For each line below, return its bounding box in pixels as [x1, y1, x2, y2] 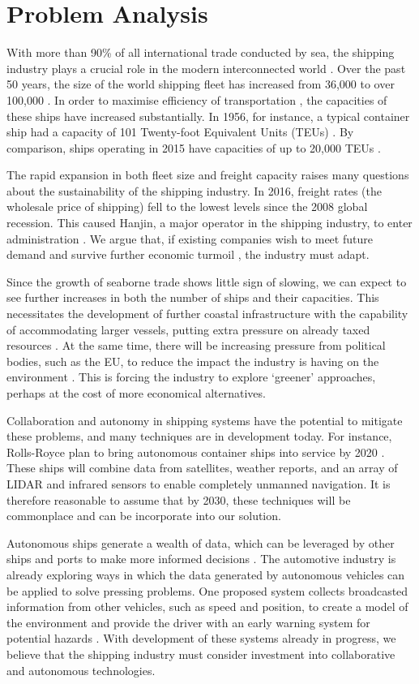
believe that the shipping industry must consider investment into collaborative [6, 645, 395, 662]
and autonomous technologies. [6, 661, 156, 678]
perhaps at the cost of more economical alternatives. [6, 385, 266, 401]
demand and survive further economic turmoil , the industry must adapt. [6, 246, 370, 263]
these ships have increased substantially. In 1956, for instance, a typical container [6, 107, 410, 124]
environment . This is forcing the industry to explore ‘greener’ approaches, [6, 368, 376, 385]
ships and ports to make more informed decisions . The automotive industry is [6, 550, 396, 567]
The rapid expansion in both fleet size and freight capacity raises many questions [6, 166, 409, 183]
